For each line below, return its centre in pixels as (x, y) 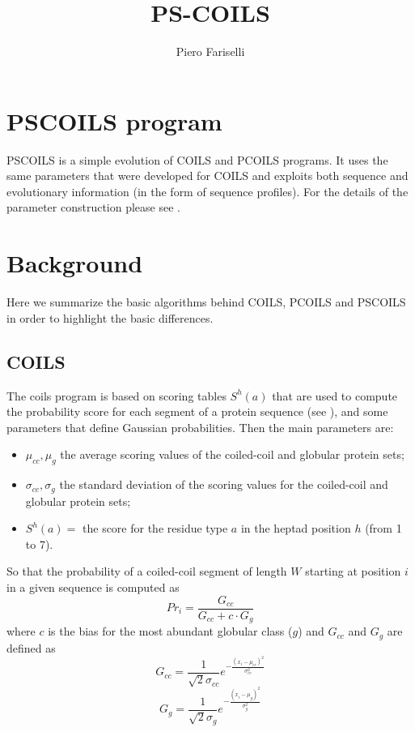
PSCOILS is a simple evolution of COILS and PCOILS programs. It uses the (197, 159)
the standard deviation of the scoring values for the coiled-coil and (224, 484)
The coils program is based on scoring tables (116, 395)
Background (75, 263)
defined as (31, 647)
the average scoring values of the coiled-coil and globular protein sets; (232, 454)
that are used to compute (335, 395)
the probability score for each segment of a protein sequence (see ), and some (197, 411)
